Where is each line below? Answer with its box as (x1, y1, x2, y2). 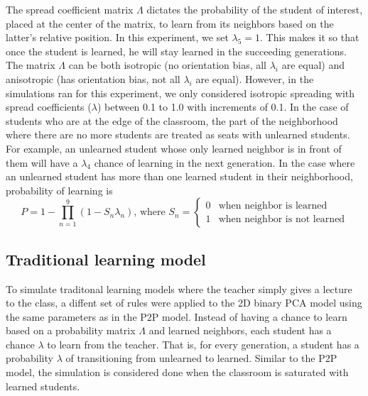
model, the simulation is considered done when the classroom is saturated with (6, 365, 349, 380)
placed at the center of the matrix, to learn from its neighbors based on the (6, 16, 334, 31)
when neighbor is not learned (218, 214, 345, 224)
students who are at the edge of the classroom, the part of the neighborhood (6, 113, 338, 128)
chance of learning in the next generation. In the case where (94, 155, 355, 170)
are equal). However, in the (195, 71, 314, 86)
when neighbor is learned (218, 200, 328, 211)
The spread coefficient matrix (6, 2, 134, 16)
